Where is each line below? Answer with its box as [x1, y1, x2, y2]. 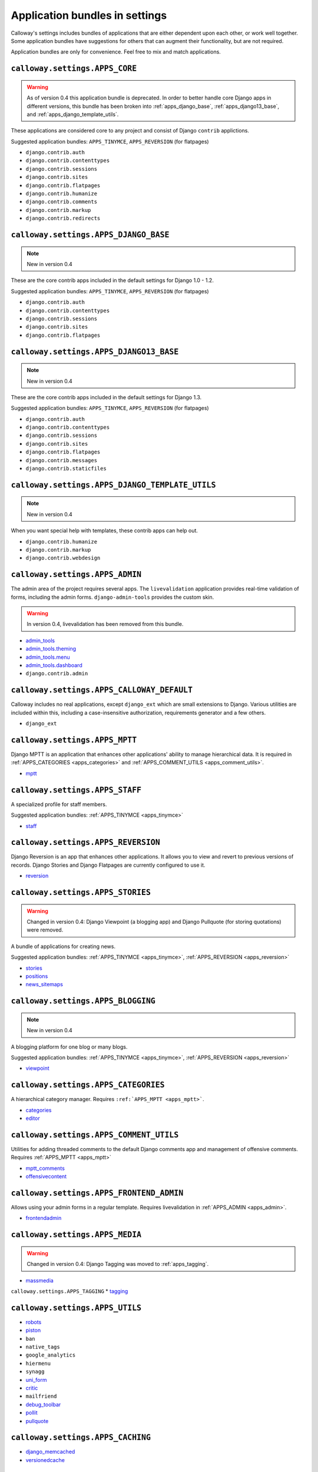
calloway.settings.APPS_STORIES [11, 888, 151, 897]
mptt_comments [25, 1165, 65, 1172]
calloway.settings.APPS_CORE [11, 64, 137, 74]
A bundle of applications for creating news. [11, 943, 116, 950]
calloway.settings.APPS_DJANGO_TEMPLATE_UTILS [11, 480, 216, 490]
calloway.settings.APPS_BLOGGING [11, 996, 155, 1006]
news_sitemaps [25, 981, 63, 988]
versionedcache [25, 1456, 65, 1463]
